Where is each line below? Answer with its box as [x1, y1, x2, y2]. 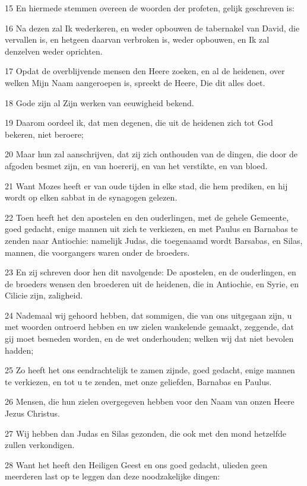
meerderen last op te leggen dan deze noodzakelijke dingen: [5, 470, 220, 482]
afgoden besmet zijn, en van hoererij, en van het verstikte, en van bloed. [5, 159, 268, 171]
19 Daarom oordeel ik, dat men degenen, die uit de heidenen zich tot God [5, 116, 273, 129]
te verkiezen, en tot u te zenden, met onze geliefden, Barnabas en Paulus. [5, 375, 272, 387]
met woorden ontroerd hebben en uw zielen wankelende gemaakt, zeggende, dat [5, 320, 294, 333]
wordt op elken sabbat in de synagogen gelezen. [5, 191, 178, 204]
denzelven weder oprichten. [5, 45, 103, 57]
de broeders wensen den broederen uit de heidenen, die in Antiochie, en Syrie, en [5, 277, 299, 290]
